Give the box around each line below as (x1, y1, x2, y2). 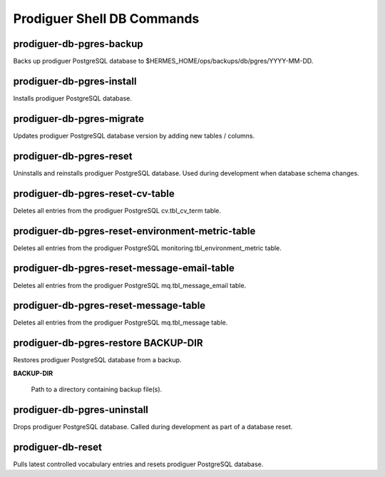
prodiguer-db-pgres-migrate (13, 113, 145, 125)
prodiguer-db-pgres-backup (13, 38, 143, 50)
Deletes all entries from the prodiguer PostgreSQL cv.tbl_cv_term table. (13, 206, 221, 215)
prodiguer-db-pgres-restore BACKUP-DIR (13, 337, 203, 349)
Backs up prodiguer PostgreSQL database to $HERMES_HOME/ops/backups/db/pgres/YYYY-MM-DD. (13, 57, 314, 66)
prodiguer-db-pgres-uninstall (13, 404, 149, 416)
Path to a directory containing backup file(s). (31, 385, 163, 394)
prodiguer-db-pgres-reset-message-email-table (13, 262, 235, 275)
